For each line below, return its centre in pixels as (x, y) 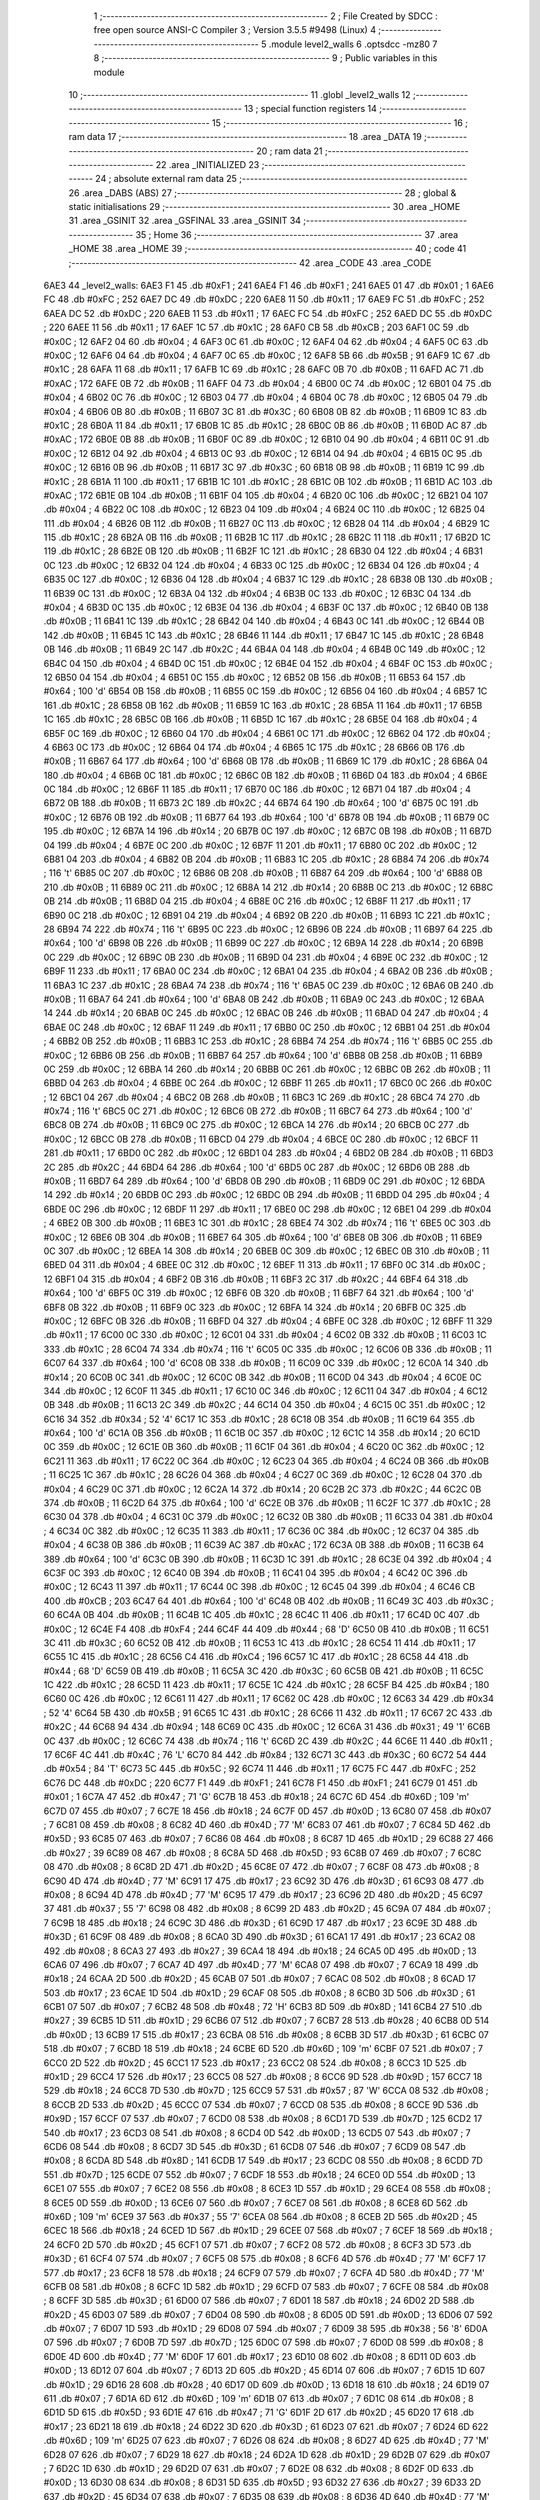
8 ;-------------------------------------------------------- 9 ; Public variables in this (265, 58)
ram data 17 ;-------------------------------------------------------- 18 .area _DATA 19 (245, 137)
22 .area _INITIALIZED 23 (207, 164)
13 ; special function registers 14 (310, 109)
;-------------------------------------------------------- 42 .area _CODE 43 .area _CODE (250, 262)
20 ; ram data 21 (290, 151)
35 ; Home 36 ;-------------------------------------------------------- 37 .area (297, 234)
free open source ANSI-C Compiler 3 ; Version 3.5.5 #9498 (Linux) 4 (235, 30)
